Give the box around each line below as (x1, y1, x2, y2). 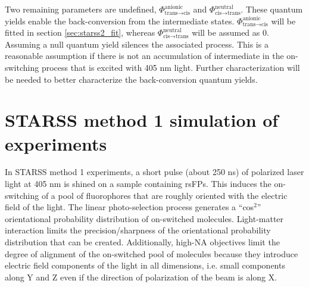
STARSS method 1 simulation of (5, 108, 279, 132)
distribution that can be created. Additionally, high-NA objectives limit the (5, 236, 280, 248)
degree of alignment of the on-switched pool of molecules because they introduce (5, 247, 298, 260)
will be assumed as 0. (192, 26, 269, 39)
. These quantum (241, 3, 303, 15)
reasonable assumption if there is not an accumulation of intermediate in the (5, 49, 284, 62)
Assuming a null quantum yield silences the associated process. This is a (5, 38, 269, 50)
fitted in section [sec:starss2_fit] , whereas (5, 26, 155, 39)
